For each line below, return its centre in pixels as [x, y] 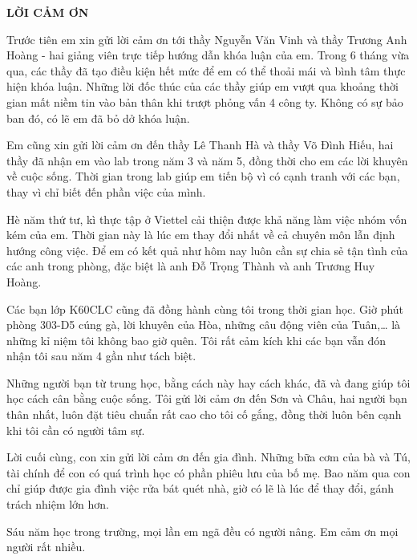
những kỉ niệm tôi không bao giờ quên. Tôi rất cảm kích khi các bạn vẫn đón [196, 340]
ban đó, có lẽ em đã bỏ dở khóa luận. [98, 118]
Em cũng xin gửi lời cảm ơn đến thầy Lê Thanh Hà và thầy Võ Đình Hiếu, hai [200, 145]
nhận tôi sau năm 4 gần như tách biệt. [101, 356]
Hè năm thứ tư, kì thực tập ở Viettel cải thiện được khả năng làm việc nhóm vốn [207, 219]
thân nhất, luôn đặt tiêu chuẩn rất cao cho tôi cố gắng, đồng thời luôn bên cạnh [204, 414]
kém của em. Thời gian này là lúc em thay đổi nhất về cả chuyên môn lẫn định [201, 235]
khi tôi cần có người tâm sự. [76, 430]
